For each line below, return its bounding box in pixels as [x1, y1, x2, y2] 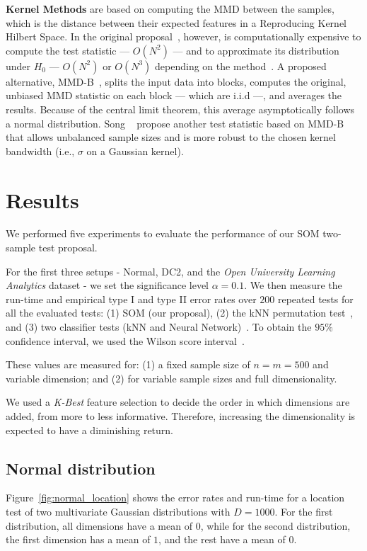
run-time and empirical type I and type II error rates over [6, 291, 257, 306]
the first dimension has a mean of [6, 532, 151, 547]
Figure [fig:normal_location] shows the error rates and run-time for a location [6, 490, 345, 505]
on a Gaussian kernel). [86, 143, 184, 158]
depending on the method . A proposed [155, 58, 327, 73]
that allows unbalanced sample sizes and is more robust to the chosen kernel [6, 130, 336, 144]
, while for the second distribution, [200, 518, 351, 533]
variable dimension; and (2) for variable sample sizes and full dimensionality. [6, 370, 337, 385]
